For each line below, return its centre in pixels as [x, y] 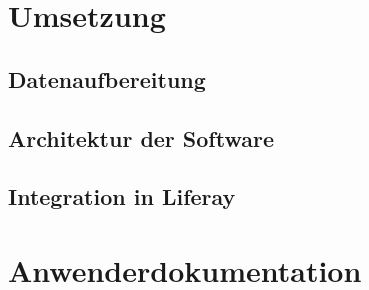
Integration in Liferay [122, 196]
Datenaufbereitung [107, 78]
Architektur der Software [141, 137]
